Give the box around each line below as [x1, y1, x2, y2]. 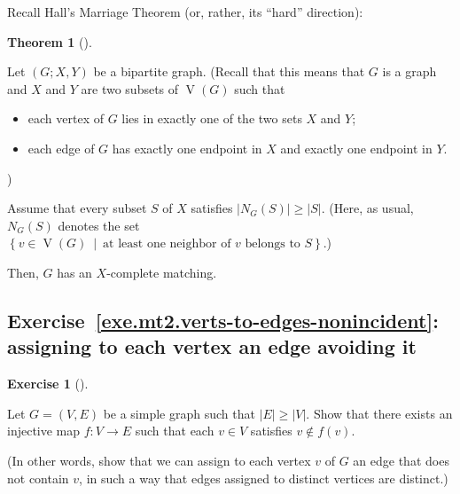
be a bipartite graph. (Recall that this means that [93, 62, 365, 81]
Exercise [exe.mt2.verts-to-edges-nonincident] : [7, 306, 439, 333]
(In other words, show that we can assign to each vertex [7, 451, 311, 469]
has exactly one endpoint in [112, 138, 262, 157]
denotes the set [58, 216, 140, 234]
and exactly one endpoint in [280, 138, 433, 157]
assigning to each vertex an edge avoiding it [7, 333, 417, 360]
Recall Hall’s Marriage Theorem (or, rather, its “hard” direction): [7, 3, 363, 20]
